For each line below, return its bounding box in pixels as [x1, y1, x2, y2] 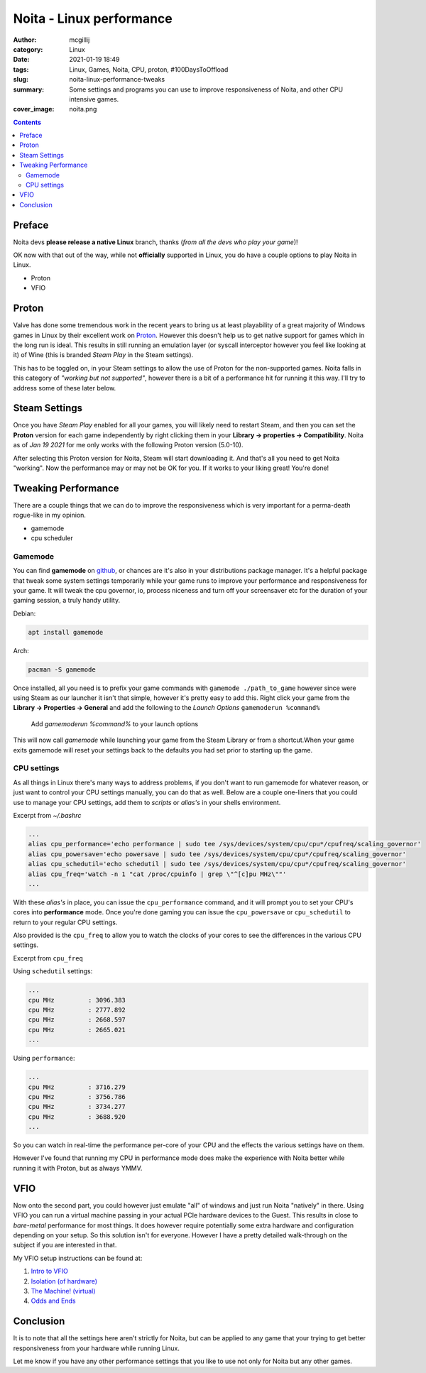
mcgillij [69, 35, 90, 44]
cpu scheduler [31, 534, 74, 542]
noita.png [69, 105, 97, 114]
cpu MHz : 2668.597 [28, 1016, 126, 1024]
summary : [13, 85, 45, 94]
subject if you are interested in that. [13, 1241, 117, 1249]
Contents [13, 118, 42, 126]
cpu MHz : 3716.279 [28, 1083, 126, 1091]
